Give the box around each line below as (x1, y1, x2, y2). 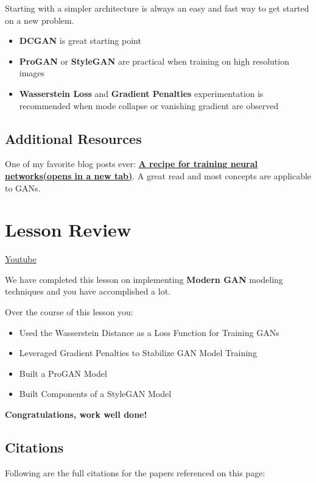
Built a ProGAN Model (19, 367, 107, 379)
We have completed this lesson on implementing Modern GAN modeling (5, 273, 283, 285)
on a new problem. (5, 13, 74, 26)
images (19, 66, 45, 79)
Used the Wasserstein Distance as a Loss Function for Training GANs (19, 326, 279, 338)
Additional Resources (5, 129, 142, 148)
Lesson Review (5, 217, 132, 242)
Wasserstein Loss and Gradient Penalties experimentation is (19, 87, 264, 99)
